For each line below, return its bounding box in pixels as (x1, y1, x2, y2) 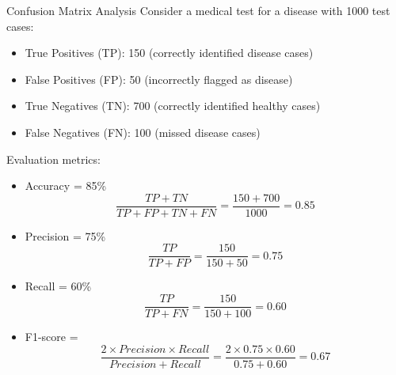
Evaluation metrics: (6, 150, 101, 167)
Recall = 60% (25, 278, 92, 294)
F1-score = (25, 328, 78, 345)
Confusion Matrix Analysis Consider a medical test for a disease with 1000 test (6, 2, 390, 18)
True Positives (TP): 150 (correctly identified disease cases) (25, 44, 314, 61)
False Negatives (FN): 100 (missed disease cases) (25, 123, 261, 140)
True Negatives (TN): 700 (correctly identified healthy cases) (25, 97, 321, 114)
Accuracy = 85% (25, 177, 107, 194)
